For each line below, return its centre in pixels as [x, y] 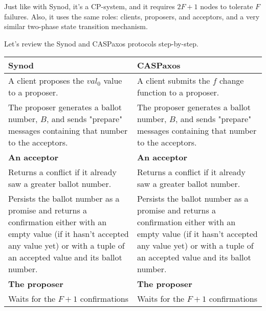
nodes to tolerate [227, 6]
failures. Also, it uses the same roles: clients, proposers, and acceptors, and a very [132, 16]
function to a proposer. [178, 92]
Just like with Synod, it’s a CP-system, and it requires [90, 6]
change [231, 81]
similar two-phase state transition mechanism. [76, 26]
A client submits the [174, 81]
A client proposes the [46, 81]
